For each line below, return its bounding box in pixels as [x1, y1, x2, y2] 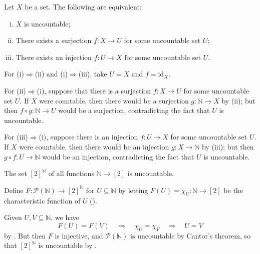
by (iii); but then [202, 141, 254, 151]
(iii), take [78, 68, 107, 79]
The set [4, 168, 27, 178]
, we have [51, 212, 80, 222]
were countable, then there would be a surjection [39, 95, 189, 105]
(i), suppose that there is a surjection [37, 85, 151, 95]
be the [223, 184, 243, 195]
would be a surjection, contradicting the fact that [58, 105, 210, 115]
